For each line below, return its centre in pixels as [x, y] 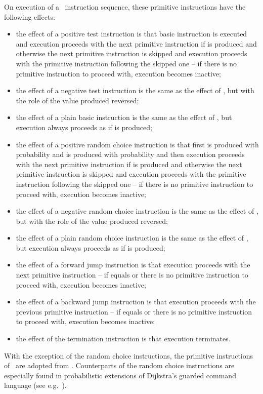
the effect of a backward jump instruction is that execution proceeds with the [136, 302]
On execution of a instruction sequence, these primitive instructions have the [125, 7]
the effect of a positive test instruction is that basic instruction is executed [131, 34]
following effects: [30, 16]
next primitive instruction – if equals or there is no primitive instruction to [132, 275]
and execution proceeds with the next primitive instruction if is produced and [136, 43]
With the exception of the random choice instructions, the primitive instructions [129, 355]
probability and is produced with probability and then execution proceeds [130, 154]
